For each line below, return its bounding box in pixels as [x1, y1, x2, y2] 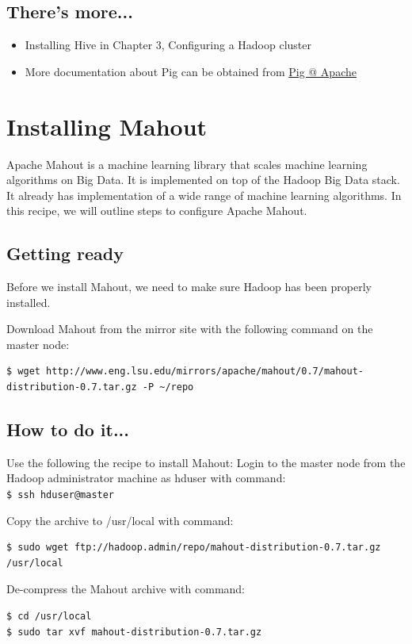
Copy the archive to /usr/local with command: [6, 512, 234, 528]
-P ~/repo [142, 381, 194, 393]
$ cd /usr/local [6, 611, 92, 623]
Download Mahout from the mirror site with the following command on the [6, 320, 373, 337]
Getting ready [6, 241, 124, 266]
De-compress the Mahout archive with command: [6, 581, 246, 597]
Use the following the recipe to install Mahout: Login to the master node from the [6, 454, 406, 470]
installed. [6, 293, 51, 310]
